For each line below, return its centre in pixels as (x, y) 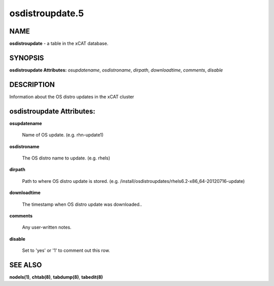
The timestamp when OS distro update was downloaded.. (82, 204)
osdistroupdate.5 (47, 13)
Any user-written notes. (47, 227)
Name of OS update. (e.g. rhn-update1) (63, 135)
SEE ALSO (26, 265)
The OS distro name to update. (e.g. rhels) (66, 158)
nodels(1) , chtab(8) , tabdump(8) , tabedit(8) (56, 277)
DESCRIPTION (32, 85)
